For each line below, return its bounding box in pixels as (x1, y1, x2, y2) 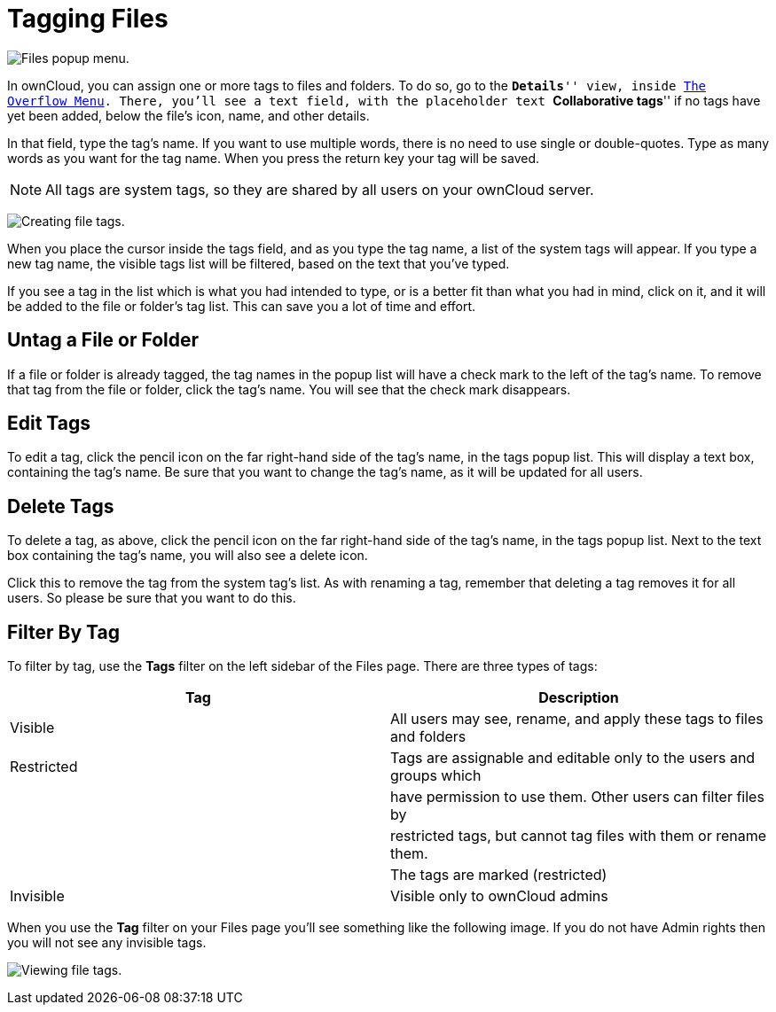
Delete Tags (7, 494, 114, 518)
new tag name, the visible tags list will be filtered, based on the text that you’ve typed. (7, 255, 510, 271)
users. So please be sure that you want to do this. (7, 590, 296, 606)
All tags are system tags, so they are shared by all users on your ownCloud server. (45, 180, 594, 199)
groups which (390, 767, 482, 785)
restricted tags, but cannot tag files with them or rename (390, 827, 767, 845)
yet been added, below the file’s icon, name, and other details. (7, 107, 370, 123)
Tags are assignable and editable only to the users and (390, 749, 756, 767)
